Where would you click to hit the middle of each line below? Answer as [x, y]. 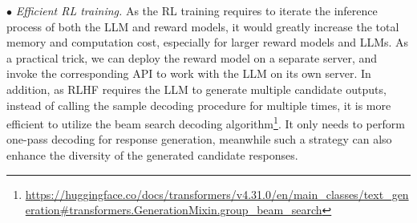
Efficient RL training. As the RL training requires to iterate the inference [196, 10]
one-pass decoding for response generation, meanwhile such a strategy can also [199, 139]
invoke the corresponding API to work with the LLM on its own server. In [189, 73]
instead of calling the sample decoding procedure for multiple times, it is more [199, 105]
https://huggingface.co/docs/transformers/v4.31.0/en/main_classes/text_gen [217, 194]
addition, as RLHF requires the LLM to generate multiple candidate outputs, [196, 89]
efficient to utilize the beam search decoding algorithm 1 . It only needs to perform [206, 122]
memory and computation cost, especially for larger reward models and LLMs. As [208, 42]
